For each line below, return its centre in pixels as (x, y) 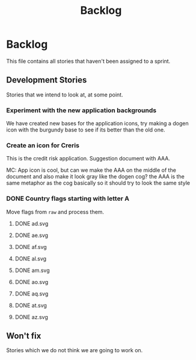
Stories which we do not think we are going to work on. (75, 350)
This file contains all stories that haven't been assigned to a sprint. (88, 61)
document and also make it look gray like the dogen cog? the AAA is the (95, 177)
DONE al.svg (31, 258)
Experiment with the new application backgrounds (81, 110)
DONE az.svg (31, 317)
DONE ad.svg (32, 223)
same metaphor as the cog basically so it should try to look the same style (98, 183)
